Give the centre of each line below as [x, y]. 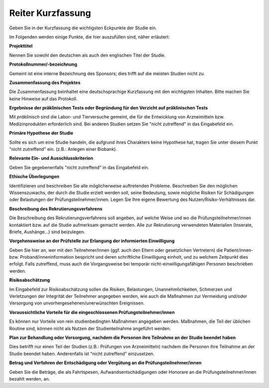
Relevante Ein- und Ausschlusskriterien [51, 158]
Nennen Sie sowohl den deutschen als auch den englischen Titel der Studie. [87, 55]
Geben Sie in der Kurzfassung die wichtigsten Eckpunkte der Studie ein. [83, 28]
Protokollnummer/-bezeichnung [43, 64]
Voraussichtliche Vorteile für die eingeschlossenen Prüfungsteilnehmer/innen [92, 312]
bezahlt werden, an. [30, 379]
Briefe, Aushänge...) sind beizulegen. [47, 232]
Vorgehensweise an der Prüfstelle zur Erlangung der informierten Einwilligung [92, 241]
